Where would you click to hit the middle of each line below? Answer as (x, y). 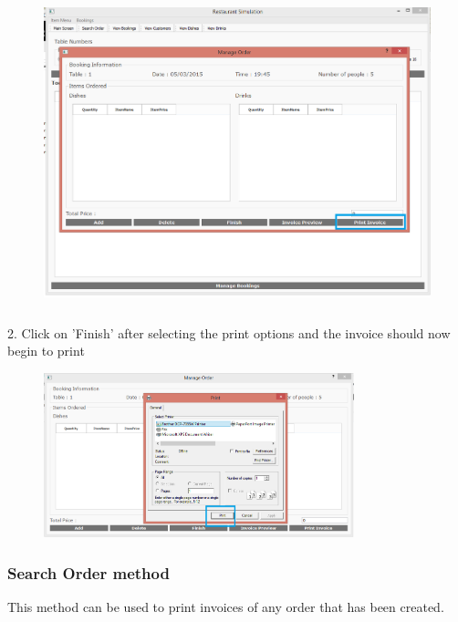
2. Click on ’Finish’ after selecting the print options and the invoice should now (229, 332)
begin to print (46, 351)
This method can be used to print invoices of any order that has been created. (226, 606)
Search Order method (88, 572)
